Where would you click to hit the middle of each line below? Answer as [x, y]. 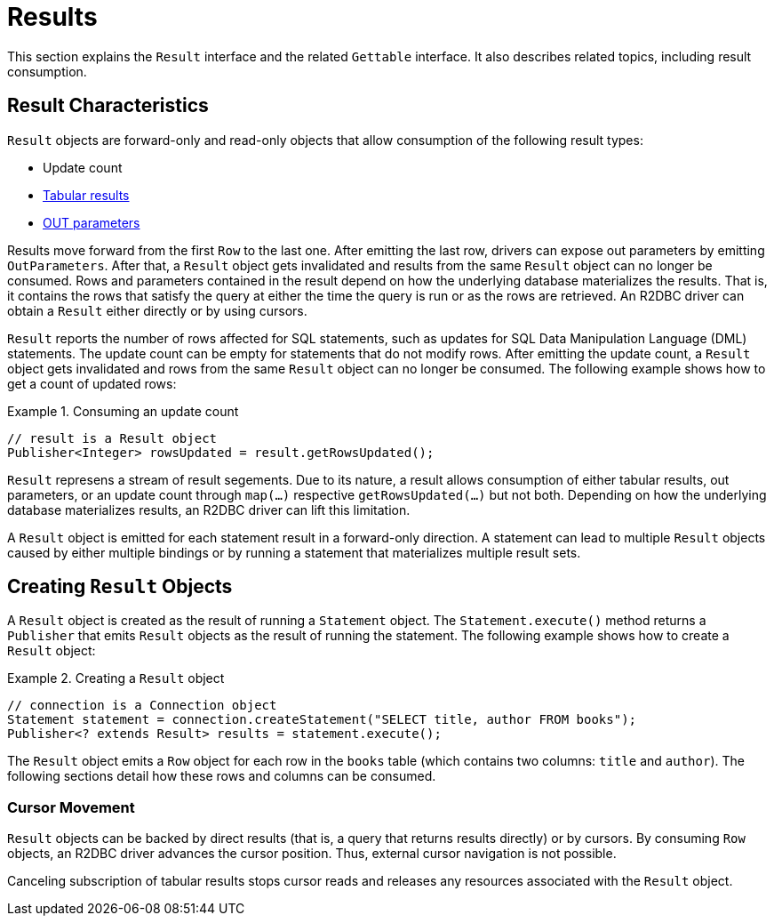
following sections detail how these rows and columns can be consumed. [222, 776]
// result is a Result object [112, 438]
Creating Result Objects [120, 587]
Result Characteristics [108, 106]
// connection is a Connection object [142, 706]
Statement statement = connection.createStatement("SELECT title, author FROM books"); [322, 720]
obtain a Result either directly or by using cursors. [157, 310]
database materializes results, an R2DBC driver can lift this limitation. [209, 510]
